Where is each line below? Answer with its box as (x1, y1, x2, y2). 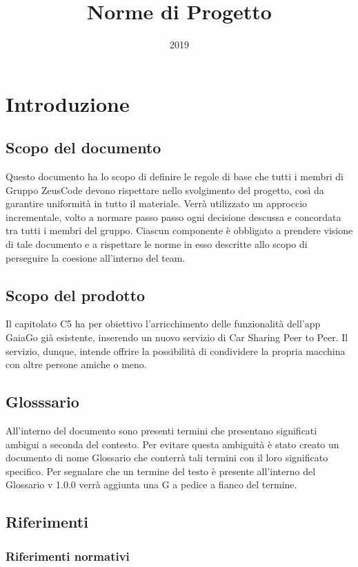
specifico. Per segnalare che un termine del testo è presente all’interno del (6, 463, 316, 478)
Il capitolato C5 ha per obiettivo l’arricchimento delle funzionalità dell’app (6, 316, 321, 331)
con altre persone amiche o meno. (6, 357, 147, 372)
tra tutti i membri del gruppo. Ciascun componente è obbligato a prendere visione (6, 223, 353, 238)
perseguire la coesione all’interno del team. (6, 250, 186, 265)
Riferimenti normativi (6, 547, 130, 564)
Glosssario (6, 391, 79, 412)
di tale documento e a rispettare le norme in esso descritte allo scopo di (6, 237, 308, 251)
